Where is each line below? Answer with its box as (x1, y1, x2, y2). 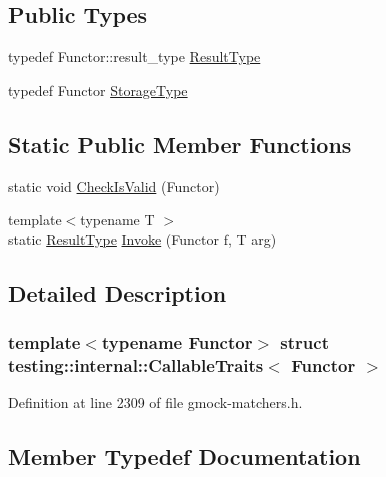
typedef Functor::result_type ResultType (8, 46, 261, 67)
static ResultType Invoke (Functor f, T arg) (8, 228, 277, 249)
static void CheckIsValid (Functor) (8, 175, 220, 196)
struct (280, 330, 329, 355)
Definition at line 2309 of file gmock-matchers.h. (8, 392, 303, 413)
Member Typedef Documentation (8, 441, 361, 472)
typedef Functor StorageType (8, 79, 188, 100)
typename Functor (101, 330, 253, 355)
